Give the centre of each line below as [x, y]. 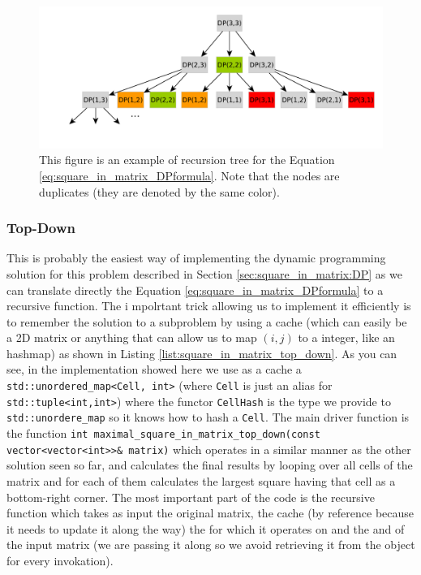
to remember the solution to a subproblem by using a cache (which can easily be [207, 321]
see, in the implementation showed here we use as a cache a [154, 369]
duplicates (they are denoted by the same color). [159, 191]
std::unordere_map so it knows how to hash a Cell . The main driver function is [208, 417]
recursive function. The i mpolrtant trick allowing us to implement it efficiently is [209, 306]
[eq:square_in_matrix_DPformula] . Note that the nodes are [189, 175]
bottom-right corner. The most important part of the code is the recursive [191, 497]
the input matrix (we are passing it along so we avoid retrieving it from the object [211, 545]
